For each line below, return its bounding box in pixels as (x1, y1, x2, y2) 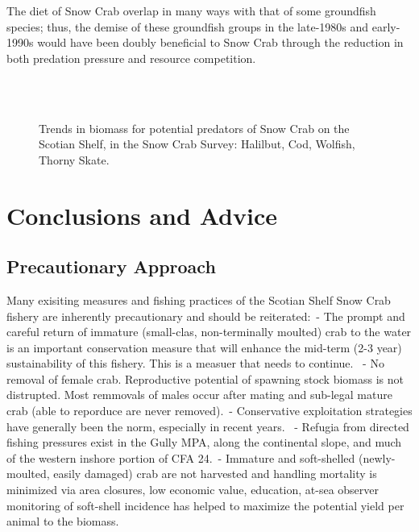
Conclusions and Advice (6, 198, 277, 231)
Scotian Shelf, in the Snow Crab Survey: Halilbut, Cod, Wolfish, (39, 135, 355, 152)
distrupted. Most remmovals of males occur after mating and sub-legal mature (6, 386, 392, 403)
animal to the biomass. (6, 513, 119, 530)
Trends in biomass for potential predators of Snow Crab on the (39, 119, 350, 136)
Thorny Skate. (39, 151, 110, 168)
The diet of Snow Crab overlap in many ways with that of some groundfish (6, 2, 376, 19)
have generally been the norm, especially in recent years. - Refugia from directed (6, 418, 409, 434)
